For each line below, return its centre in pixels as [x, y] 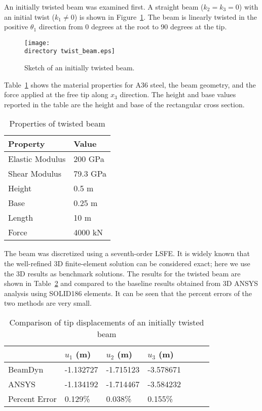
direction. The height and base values [178, 94]
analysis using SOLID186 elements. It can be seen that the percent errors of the [128, 293]
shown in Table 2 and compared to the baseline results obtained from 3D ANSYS [131, 283]
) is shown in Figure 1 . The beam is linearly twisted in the [165, 16]
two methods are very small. [48, 303]
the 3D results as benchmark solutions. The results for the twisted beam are [122, 273]
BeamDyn [26, 369]
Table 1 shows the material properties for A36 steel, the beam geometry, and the [130, 84]
